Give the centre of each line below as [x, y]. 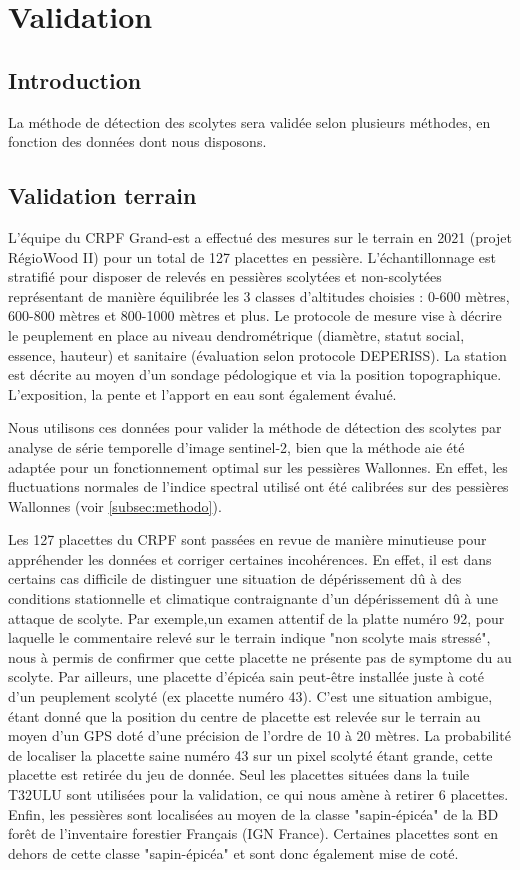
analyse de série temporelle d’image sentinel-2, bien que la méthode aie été [236, 446]
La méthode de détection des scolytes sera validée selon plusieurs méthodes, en [249, 121]
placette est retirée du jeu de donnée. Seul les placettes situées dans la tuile [239, 774]
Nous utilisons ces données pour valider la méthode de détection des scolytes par [255, 427]
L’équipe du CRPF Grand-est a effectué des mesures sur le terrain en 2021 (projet [260, 236]
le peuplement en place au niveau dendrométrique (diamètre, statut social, [236, 334]
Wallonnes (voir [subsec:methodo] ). [115, 505]
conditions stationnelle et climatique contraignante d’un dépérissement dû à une [253, 598]
